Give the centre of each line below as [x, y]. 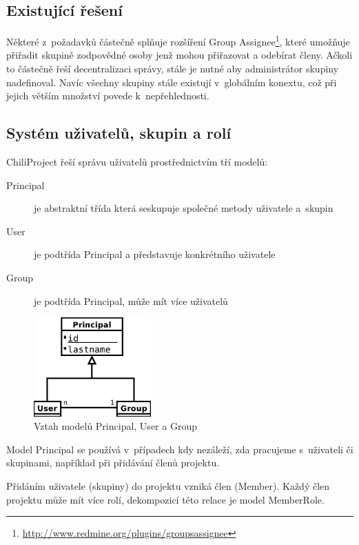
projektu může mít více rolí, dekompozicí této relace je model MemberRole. [165, 499]
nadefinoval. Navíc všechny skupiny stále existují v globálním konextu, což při [172, 82]
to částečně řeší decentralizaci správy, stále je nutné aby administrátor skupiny [173, 69]
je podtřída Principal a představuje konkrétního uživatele [155, 254]
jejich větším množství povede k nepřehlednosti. [108, 96]
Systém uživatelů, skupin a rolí [119, 133]
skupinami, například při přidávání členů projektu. [113, 463]
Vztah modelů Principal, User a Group [115, 426]
